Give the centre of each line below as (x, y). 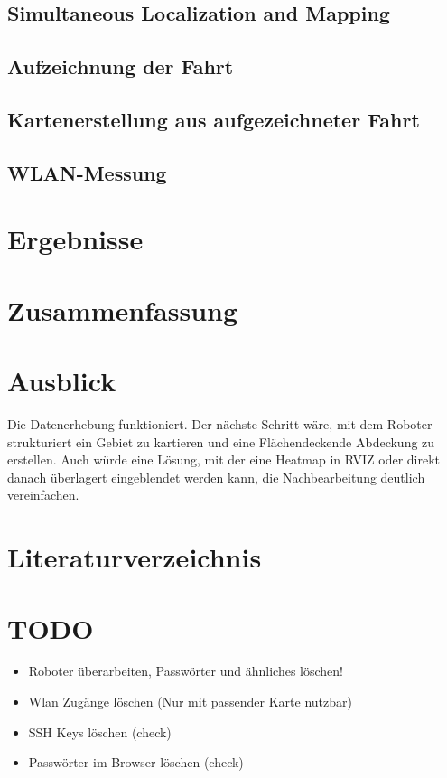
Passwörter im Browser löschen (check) (136, 762)
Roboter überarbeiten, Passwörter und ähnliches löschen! (186, 671)
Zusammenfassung (123, 309)
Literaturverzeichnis (135, 557)
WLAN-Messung (87, 172)
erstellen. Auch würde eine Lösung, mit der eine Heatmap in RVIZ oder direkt (224, 459)
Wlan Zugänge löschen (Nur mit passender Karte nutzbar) (190, 702)
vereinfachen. (43, 495)
